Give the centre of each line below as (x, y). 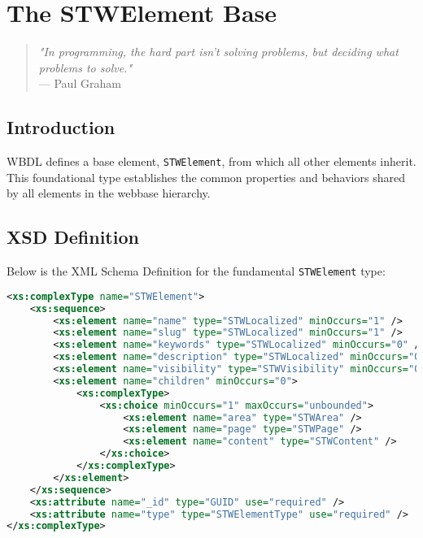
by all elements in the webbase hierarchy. (109, 193)
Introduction (61, 127)
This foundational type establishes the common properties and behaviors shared (206, 177)
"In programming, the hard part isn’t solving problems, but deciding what (218, 52)
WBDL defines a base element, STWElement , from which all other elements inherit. (211, 161)
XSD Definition (73, 237)
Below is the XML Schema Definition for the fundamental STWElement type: (196, 271)
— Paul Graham (80, 83)
